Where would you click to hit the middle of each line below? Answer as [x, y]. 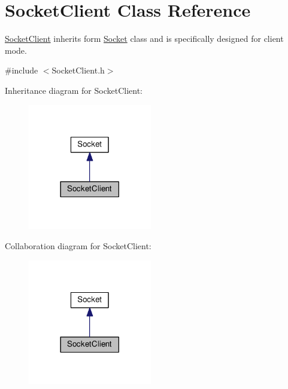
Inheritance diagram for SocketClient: [74, 90]
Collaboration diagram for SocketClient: [78, 245]
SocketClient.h [78, 70]
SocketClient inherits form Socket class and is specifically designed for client [144, 39]
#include [22, 70]
